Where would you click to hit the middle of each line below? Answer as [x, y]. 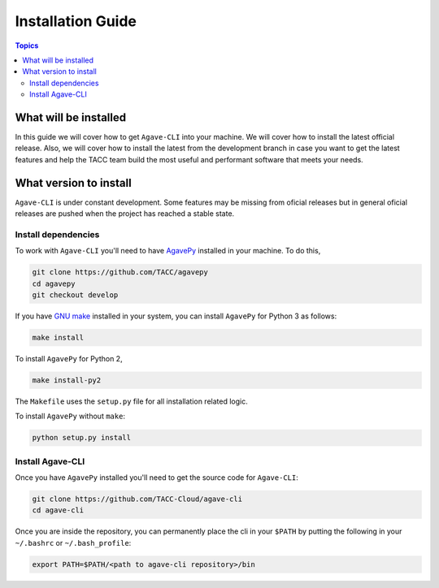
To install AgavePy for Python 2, [69, 358]
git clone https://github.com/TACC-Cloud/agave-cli [137, 499]
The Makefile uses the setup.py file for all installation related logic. [131, 401]
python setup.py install [82, 438]
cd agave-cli [58, 510]
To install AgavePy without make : [70, 416]
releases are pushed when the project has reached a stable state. [125, 214]
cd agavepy [54, 283]
